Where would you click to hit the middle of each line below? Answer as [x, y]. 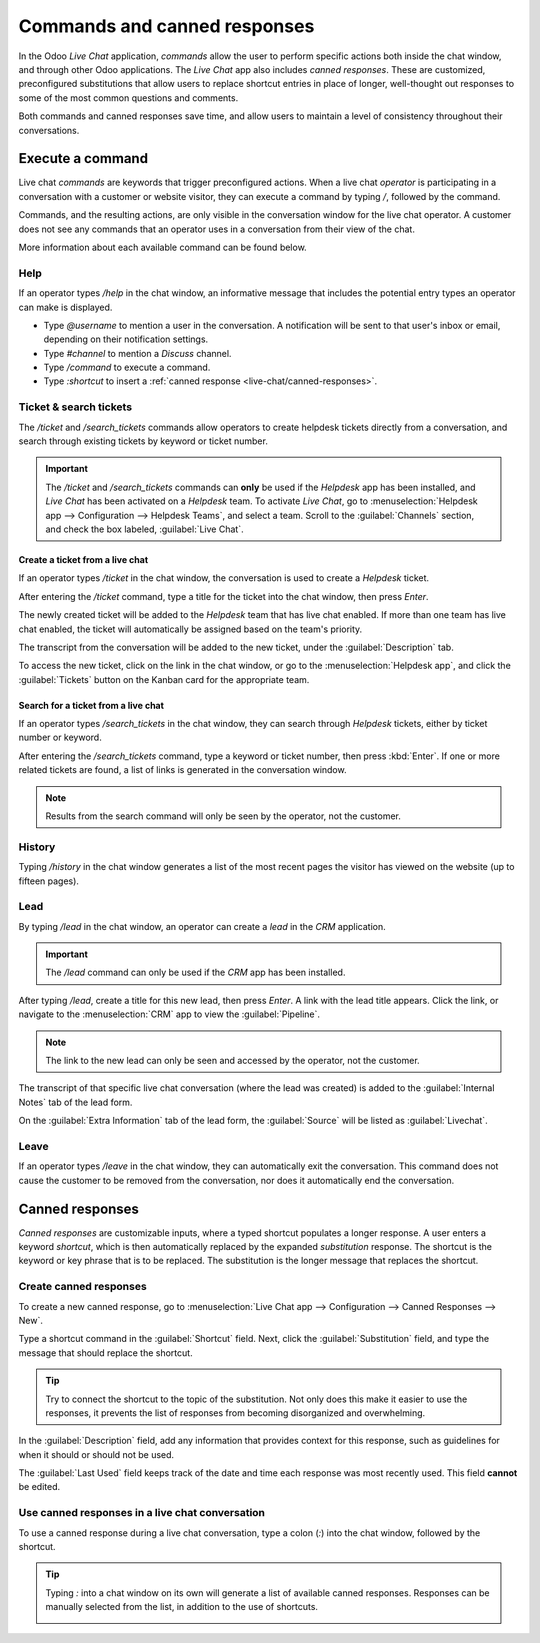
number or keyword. [60, 737]
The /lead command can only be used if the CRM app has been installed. [195, 972]
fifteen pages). [49, 881]
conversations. [49, 130]
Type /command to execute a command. [127, 367]
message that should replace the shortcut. [106, 1352]
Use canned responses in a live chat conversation [141, 1513]
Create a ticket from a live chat [83, 559]
